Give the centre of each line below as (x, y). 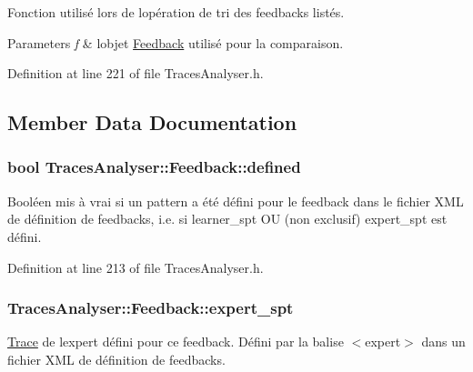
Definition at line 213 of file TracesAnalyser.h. (136, 267)
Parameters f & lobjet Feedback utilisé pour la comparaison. (176, 42)
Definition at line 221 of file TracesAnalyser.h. (136, 73)
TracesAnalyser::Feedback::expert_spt (151, 308)
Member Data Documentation (152, 122)
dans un (443, 342)
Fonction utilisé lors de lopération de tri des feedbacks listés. (176, 12)
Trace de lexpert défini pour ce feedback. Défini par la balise (176, 342)
